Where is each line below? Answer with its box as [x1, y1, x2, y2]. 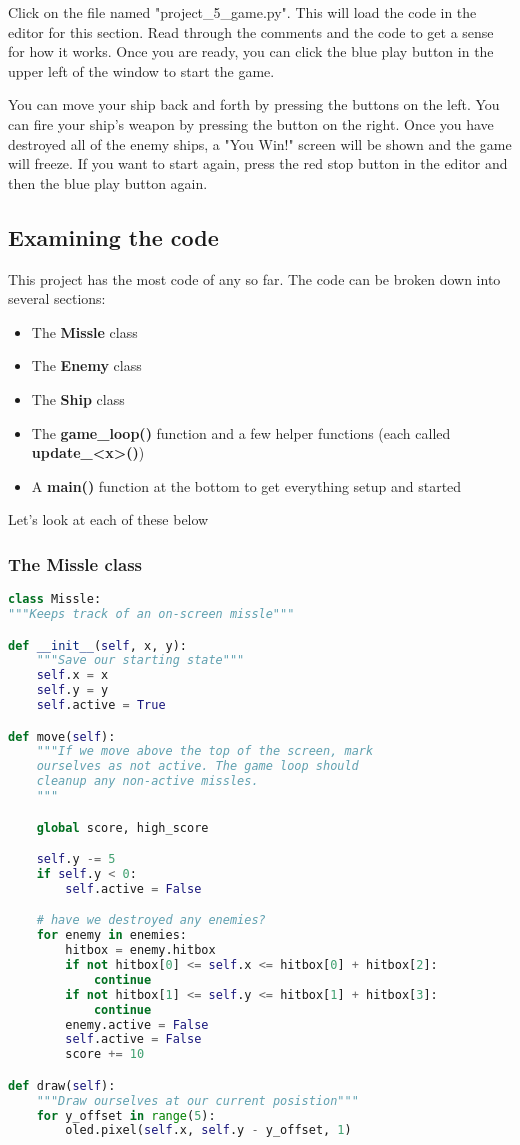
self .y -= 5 [36, 852, 116, 867]
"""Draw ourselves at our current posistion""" [36, 1093, 359, 1108]
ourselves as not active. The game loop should [36, 759, 359, 774]
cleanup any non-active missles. [36, 774, 259, 789]
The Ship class [31, 388, 125, 409]
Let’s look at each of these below [8, 509, 209, 530]
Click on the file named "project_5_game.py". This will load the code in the [8, 2, 477, 22]
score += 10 [65, 1047, 145, 1062]
